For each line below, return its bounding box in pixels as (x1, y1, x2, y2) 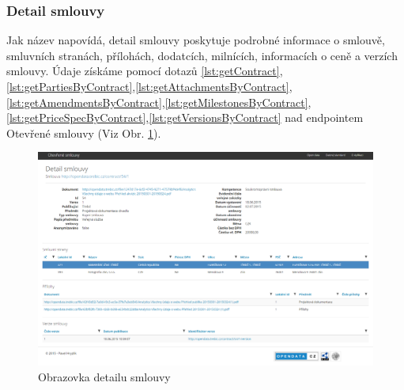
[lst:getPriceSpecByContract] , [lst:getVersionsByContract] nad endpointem (6, 109, 364, 126)
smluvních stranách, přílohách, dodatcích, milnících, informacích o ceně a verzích (6, 47, 398, 63)
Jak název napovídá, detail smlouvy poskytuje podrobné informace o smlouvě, (6, 32, 385, 48)
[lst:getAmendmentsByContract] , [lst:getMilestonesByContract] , (6, 93, 311, 110)
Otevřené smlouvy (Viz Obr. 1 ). (6, 124, 161, 141)
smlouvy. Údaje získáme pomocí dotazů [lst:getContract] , (6, 62, 283, 79)
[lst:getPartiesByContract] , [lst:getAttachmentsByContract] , (6, 78, 293, 94)
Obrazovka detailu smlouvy (38, 368, 171, 384)
